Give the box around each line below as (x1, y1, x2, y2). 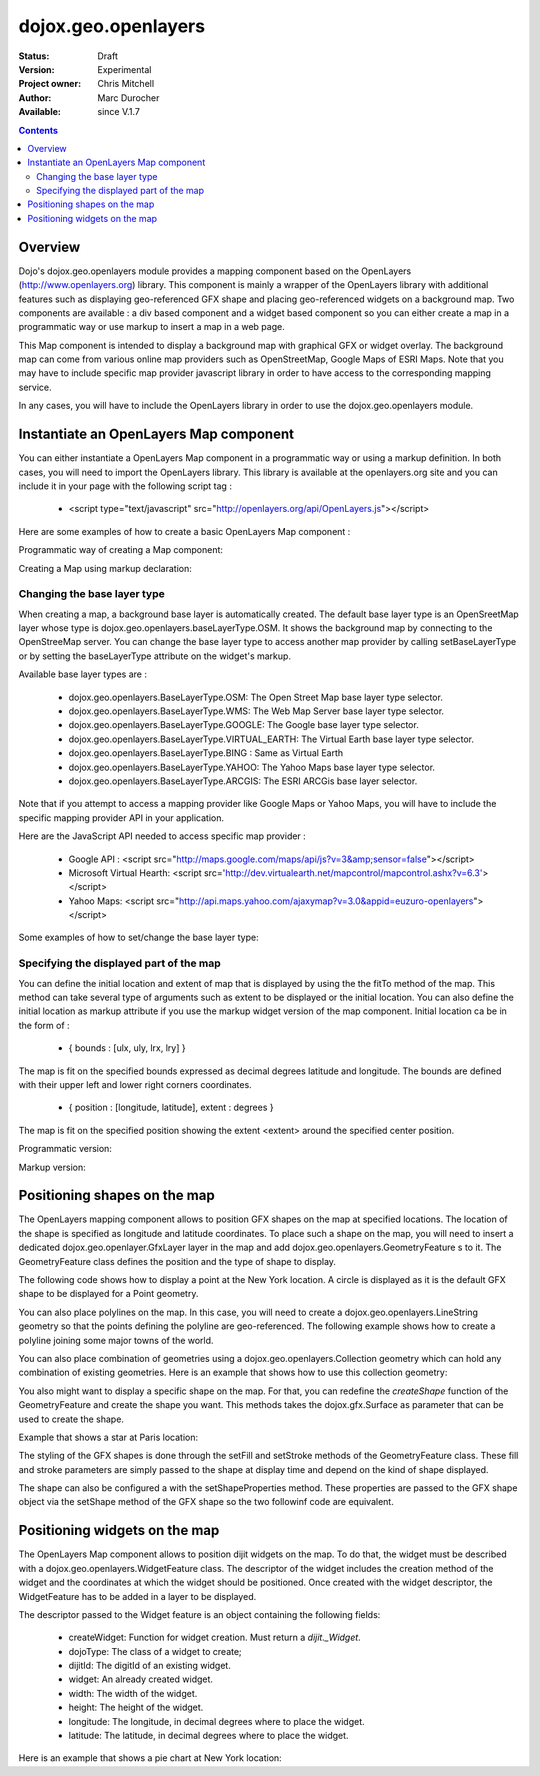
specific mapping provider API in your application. (18, 811, 225, 824)
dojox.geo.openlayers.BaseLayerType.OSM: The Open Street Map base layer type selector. (68, 691, 444, 703)
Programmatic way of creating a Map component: (18, 544, 224, 556)
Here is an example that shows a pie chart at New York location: (18, 1752, 282, 1764)
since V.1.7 (97, 106, 140, 118)
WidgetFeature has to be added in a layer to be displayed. (18, 1590, 257, 1602)
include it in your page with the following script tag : (18, 480, 232, 492)
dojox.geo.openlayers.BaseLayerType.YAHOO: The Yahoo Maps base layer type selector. (68, 761, 435, 773)
